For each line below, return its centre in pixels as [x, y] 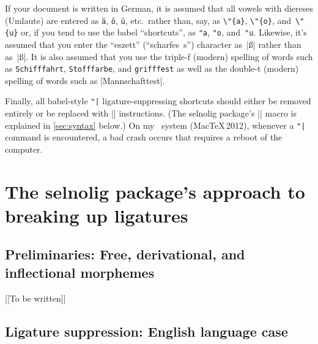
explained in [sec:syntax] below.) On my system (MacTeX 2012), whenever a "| [155, 125]
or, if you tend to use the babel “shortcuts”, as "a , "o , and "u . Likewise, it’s [164, 32]
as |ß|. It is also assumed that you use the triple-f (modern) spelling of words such [159, 56]
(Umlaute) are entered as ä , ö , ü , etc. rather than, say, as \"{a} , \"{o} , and [148, 20]
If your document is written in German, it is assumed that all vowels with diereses [159, 8]
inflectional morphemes [80, 272]
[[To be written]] [35, 298]
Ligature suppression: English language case [146, 331]
